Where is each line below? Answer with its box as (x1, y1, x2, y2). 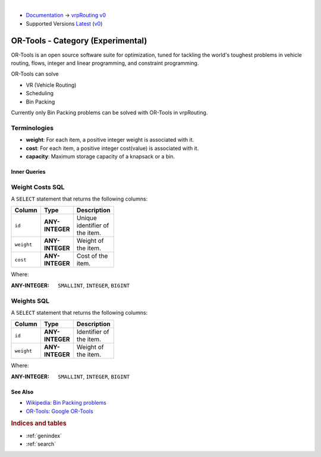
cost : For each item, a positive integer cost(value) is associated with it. (26, 145, 199, 152)
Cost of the (76, 252, 108, 260)
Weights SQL (11, 296, 50, 305)
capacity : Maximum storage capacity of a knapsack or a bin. (26, 152, 175, 160)
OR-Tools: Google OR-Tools (26, 408, 93, 415)
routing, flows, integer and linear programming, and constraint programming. (11, 60, 199, 67)
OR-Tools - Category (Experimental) (11, 36, 147, 46)
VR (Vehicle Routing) (26, 81, 77, 89)
